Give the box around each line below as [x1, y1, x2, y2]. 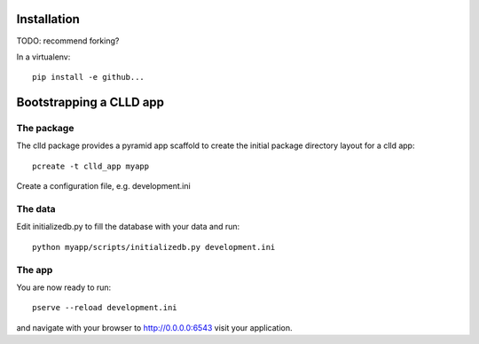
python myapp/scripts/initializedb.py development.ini [32, 242, 276, 252]
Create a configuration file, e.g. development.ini [16, 181, 191, 192]
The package [16, 122, 75, 135]
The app [16, 263, 53, 276]
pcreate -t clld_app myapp [32, 160, 150, 171]
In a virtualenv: [16, 51, 71, 62]
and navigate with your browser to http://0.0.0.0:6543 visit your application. [16, 322, 293, 332]
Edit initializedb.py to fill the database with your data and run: [16, 222, 240, 232]
